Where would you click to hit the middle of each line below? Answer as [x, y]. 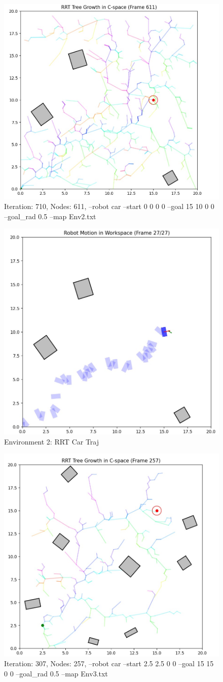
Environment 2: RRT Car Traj [51, 441]
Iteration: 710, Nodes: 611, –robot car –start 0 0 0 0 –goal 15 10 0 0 [109, 206]
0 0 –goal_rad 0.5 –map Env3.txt [56, 673]
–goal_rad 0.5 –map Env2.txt [50, 216]
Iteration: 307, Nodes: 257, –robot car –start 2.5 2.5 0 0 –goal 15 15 [109, 663]
